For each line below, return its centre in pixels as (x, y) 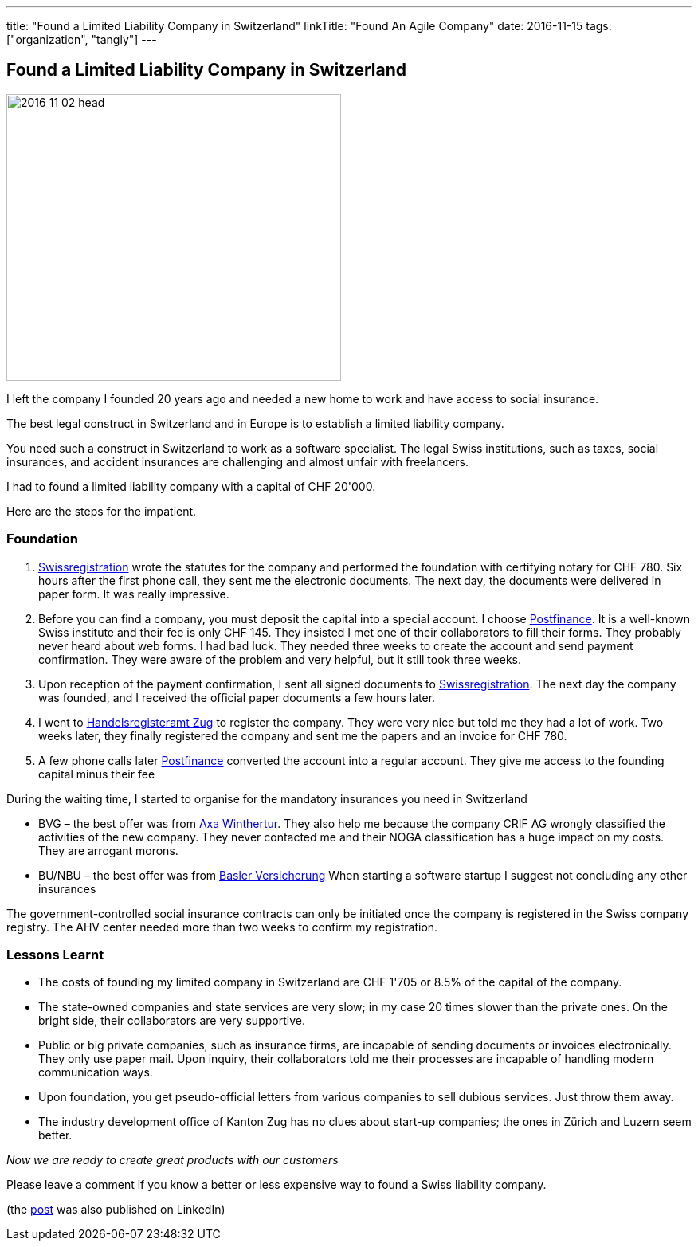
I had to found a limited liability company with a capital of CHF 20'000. (191, 486)
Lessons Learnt (55, 954)
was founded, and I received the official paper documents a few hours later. (237, 697)
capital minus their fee (97, 774)
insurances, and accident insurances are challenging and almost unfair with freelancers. (238, 461)
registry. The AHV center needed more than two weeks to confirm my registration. (222, 927)
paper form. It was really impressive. (134, 594)
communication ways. (96, 1072)
